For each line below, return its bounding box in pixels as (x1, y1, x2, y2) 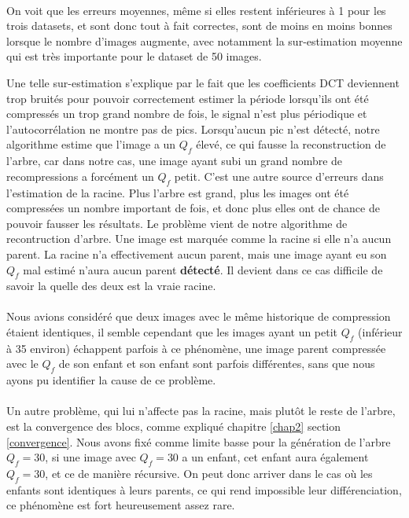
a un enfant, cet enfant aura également (182, 449, 369, 465)
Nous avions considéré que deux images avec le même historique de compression (6, 308, 391, 325)
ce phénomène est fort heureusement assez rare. (6, 497, 235, 513)
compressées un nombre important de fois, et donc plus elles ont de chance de (6, 200, 380, 216)
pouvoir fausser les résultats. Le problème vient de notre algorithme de (6, 215, 348, 231)
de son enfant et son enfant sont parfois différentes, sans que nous (58, 355, 375, 372)
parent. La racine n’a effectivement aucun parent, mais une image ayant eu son (6, 245, 387, 262)
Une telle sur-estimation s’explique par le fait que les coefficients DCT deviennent (6, 74, 400, 90)
